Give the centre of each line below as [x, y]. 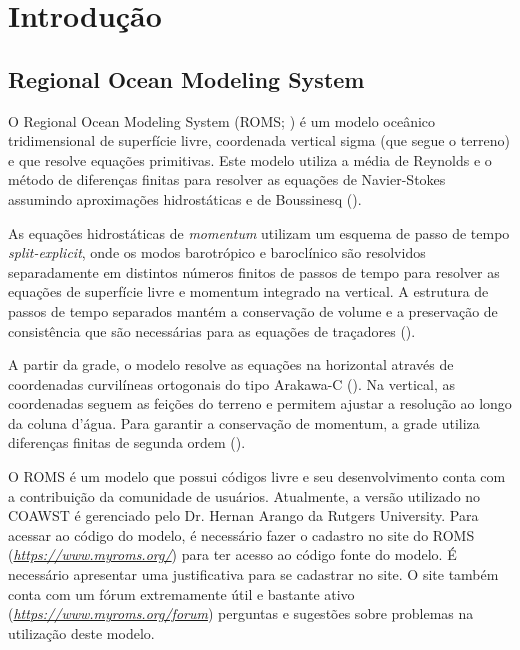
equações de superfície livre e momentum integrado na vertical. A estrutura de [248, 291]
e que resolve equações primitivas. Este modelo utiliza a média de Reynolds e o [250, 159]
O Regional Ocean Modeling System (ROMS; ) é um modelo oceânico [222, 120]
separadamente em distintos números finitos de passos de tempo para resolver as [254, 271]
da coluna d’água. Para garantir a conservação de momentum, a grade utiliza [244, 422]
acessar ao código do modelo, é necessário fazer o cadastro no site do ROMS [241, 534]
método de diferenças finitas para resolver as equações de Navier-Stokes [227, 179]
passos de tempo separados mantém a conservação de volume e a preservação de [253, 310]
